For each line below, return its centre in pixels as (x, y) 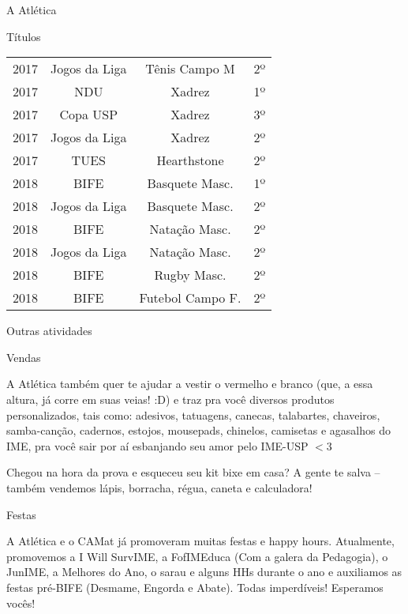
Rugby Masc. (190, 275)
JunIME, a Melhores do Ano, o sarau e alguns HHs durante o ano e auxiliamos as (204, 572)
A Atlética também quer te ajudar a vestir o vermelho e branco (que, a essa (190, 384)
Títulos (24, 36)
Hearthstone (190, 160)
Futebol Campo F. (190, 298)
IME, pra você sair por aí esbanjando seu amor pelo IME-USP (157, 445)
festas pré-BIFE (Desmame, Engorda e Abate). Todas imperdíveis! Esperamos (195, 587)
